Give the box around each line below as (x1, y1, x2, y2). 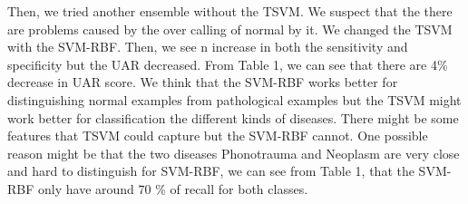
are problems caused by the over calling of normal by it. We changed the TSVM (7, 19, 453, 38)
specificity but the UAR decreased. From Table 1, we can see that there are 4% (7, 54, 448, 73)
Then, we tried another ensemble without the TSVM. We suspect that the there (7, 2, 453, 20)
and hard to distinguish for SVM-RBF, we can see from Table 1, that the (7, 161, 414, 180)
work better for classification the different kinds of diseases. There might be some (7, 108, 459, 127)
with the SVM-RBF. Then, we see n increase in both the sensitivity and (7, 37, 408, 56)
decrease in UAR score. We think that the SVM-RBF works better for (7, 73, 398, 92)
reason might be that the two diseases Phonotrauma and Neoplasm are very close (7, 143, 460, 162)
